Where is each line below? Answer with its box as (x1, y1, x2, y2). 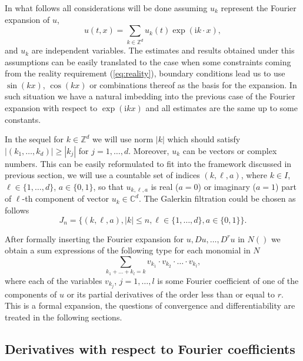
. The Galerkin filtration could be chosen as (138, 192, 296, 205)
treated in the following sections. (5, 310, 122, 323)
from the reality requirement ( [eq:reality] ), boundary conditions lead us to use (5, 67, 285, 79)
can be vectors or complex (182, 144, 277, 156)
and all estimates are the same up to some (145, 102, 298, 114)
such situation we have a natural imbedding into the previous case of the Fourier (5, 90, 295, 102)
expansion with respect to (5, 102, 98, 114)
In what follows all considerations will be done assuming (5, 2, 208, 14)
